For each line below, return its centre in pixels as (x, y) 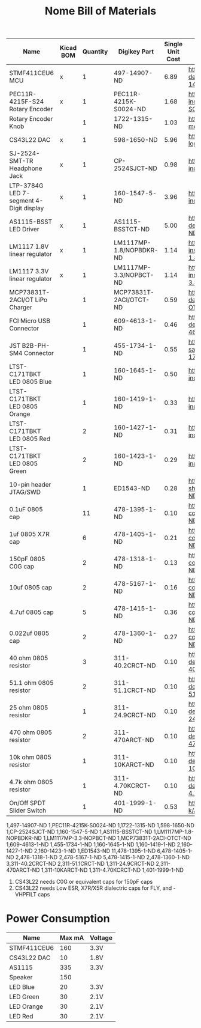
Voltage (101, 938)
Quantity (95, 52)
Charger (21, 308)
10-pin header (30, 485)
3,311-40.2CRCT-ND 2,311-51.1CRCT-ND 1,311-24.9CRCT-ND (80, 864)
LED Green (25, 997)
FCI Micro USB (30, 321)
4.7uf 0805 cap (31, 612)
